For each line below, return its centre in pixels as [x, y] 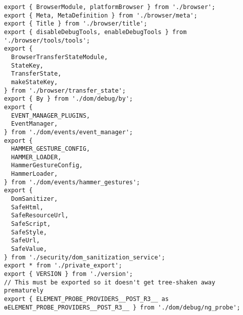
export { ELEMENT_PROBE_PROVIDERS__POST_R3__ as [86, 299]
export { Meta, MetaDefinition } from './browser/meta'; [101, 15]
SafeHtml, [27, 207]
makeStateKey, [34, 82]
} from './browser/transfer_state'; [65, 90]
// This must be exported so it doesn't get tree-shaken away [110, 282]
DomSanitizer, [34, 199]
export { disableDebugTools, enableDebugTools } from [95, 32]
